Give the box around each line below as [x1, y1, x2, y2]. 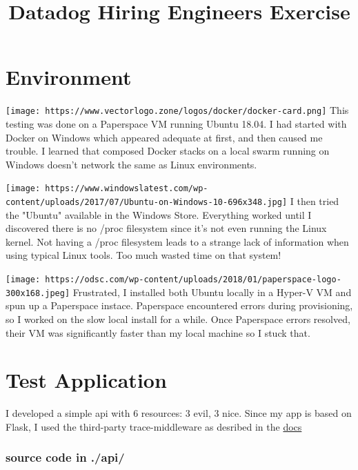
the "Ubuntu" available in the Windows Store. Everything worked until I [6, 207, 312, 222]
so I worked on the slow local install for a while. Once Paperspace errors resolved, [6, 311, 350, 326]
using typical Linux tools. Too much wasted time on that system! [6, 248, 281, 262]
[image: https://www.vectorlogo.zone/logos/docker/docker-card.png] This [6, 103, 349, 117]
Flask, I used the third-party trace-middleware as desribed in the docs [6, 419, 302, 433]
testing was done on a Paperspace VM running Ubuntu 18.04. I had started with [6, 116, 347, 130]
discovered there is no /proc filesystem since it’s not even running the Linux [6, 221, 327, 235]
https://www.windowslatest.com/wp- [45, 184, 208, 194]
